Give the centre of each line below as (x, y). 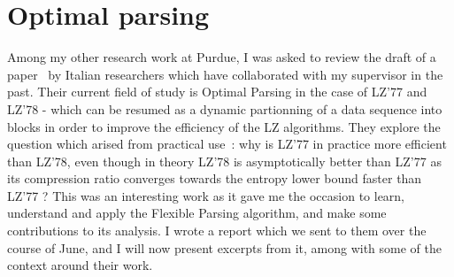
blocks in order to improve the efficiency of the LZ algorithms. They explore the (224, 126)
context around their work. (80, 265)
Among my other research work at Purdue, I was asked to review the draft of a (222, 57)
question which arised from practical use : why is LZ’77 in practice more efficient (227, 144)
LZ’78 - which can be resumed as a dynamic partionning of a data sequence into (225, 108)
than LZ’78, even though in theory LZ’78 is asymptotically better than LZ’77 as (224, 161)
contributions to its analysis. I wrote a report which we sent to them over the (217, 231)
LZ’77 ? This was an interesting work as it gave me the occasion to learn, (206, 195)
